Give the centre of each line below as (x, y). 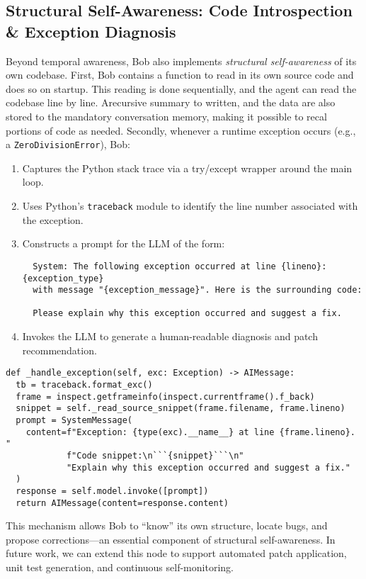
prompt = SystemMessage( (74, 420)
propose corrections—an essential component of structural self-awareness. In (171, 539)
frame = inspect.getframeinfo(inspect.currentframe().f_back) (165, 397)
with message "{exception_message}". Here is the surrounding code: (198, 290)
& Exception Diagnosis (91, 31)
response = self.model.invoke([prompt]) (112, 491)
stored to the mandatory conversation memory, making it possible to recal (166, 116)
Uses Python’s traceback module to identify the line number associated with (190, 206)
